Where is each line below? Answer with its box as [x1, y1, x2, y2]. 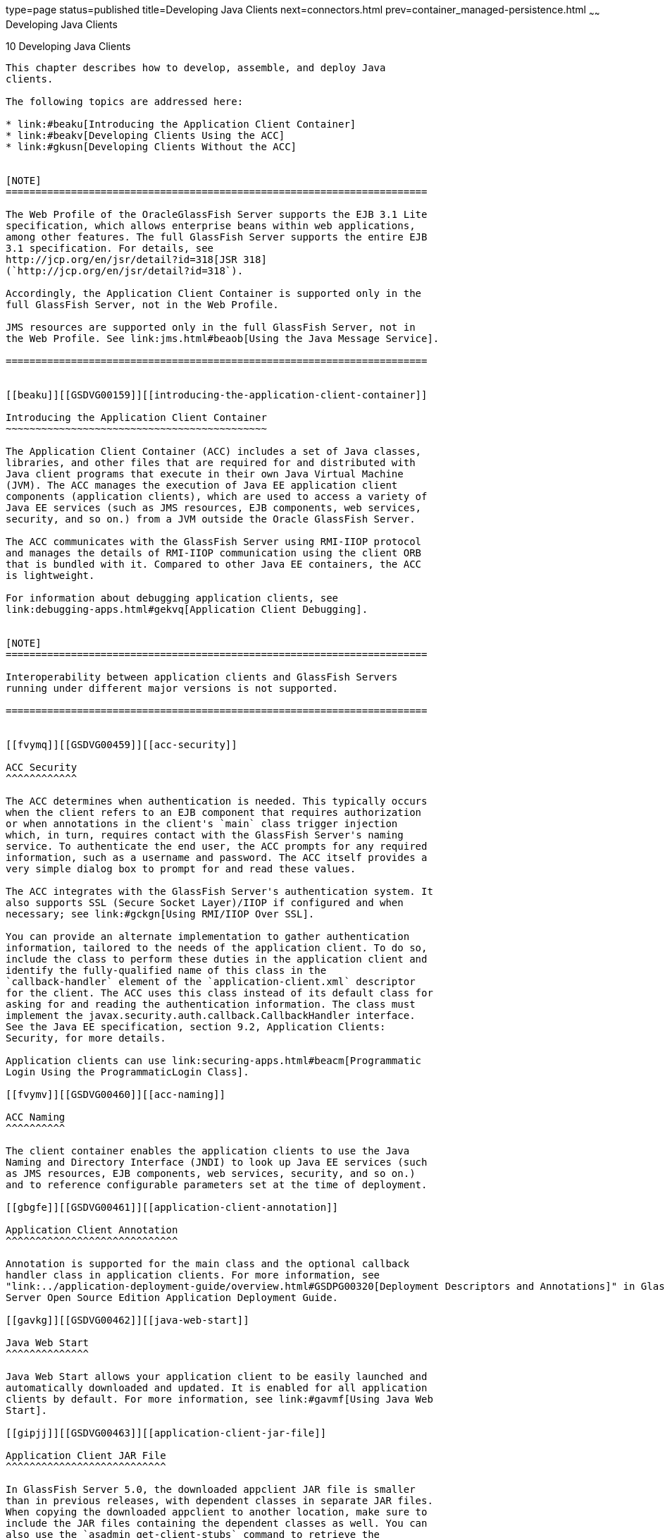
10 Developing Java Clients [6, 39, 131, 52]
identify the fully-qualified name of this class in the [6, 964, 327, 976]
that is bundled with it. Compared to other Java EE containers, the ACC [6, 558, 422, 570]
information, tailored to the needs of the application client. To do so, [6, 941, 428, 953]
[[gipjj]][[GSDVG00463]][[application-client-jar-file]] [6, 1427, 327, 1439]
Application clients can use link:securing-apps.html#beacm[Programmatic [6, 1054, 422, 1066]
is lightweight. [6, 569, 95, 581]
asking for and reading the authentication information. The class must [6, 998, 416, 1010]
